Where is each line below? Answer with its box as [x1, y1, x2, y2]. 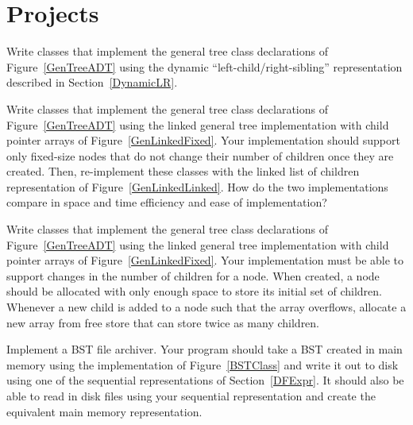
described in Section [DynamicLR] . [6, 74, 178, 91]
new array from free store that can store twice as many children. [6, 314, 320, 330]
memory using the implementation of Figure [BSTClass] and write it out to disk [6, 356, 399, 373]
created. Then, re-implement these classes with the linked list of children [6, 163, 360, 180]
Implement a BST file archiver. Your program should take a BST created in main [6, 341, 403, 357]
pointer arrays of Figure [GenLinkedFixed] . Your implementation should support [6, 132, 400, 149]
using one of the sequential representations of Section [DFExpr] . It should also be [6, 372, 404, 388]
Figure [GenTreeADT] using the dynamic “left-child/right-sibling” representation [6, 58, 403, 75]
